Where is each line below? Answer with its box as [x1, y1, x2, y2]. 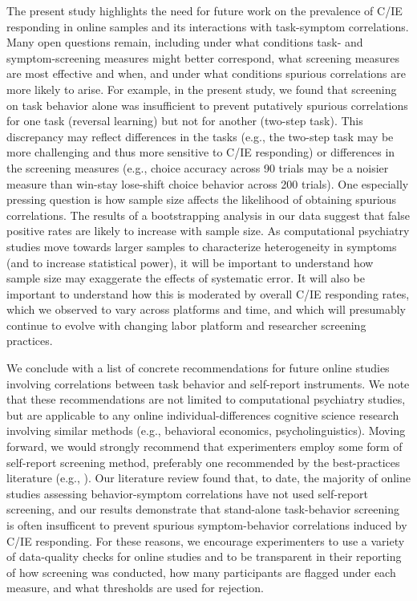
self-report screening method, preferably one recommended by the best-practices [6, 453, 400, 470]
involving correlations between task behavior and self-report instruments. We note [6, 375, 410, 392]
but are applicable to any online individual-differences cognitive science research [6, 406, 399, 423]
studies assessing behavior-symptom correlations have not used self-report [6, 485, 368, 502]
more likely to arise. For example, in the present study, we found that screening [6, 80, 397, 97]
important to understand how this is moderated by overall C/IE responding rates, [6, 285, 410, 302]
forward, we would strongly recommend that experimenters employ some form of [6, 438, 403, 455]
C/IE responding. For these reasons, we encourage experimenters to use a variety [6, 532, 405, 549]
